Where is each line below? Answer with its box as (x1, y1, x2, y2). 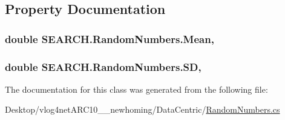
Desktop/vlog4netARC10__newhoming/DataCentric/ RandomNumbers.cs (5, 103, 280, 116)
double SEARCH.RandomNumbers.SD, (5, 59, 201, 74)
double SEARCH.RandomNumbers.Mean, (5, 31, 214, 46)
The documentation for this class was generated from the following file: (5, 82, 268, 95)
